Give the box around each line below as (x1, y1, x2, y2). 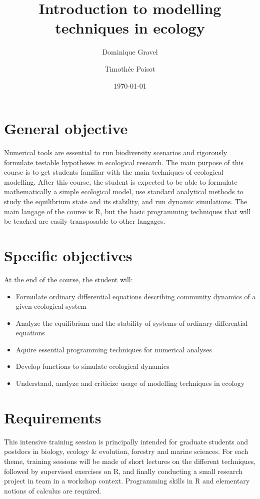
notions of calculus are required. (4, 485, 102, 495)
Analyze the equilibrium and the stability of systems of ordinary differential (15, 317, 248, 328)
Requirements (4, 407, 101, 427)
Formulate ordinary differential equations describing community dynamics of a (15, 291, 256, 301)
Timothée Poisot (104, 63, 155, 74)
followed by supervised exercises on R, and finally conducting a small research (4, 465, 242, 476)
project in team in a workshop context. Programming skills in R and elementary (4, 475, 250, 486)
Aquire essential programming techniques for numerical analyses (15, 344, 212, 354)
